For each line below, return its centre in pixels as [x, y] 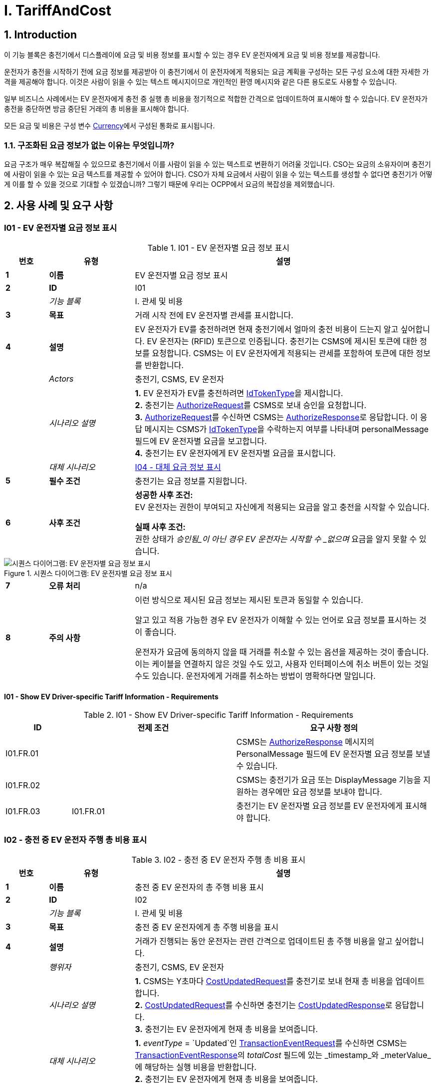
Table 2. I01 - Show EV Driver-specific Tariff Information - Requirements [218, 715]
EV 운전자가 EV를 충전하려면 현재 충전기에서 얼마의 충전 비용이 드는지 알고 [267, 329]
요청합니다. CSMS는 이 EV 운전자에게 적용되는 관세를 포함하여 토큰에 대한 [283, 353]
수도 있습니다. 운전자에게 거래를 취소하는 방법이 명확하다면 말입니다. [255, 676]
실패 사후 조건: [160, 527]
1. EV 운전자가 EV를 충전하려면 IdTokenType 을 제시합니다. [239, 393]
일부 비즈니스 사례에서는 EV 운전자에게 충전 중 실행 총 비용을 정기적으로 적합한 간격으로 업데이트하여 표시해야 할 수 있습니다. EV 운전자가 [216, 99]
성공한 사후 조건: [164, 495]
